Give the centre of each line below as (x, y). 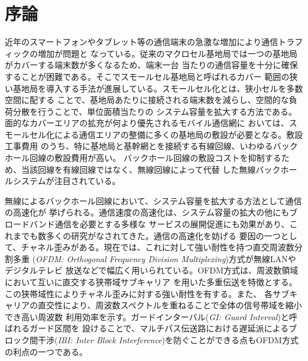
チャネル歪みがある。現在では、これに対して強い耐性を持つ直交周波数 (158, 247)
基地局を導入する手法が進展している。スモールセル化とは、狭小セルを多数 (158, 88)
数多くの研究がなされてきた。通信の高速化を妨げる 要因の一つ (159, 235)
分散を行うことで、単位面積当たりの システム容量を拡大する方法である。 (155, 111)
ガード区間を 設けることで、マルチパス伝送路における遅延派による (159, 328)
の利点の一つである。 (46, 351)
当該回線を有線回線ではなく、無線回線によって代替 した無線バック (151, 169)
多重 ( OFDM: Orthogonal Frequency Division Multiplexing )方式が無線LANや (154, 258)
